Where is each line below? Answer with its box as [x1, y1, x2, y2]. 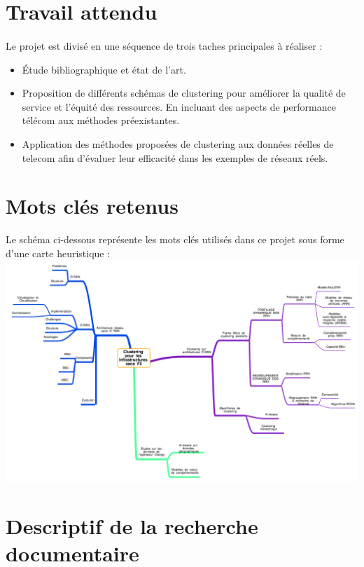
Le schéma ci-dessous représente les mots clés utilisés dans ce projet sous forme [6, 232, 344, 247]
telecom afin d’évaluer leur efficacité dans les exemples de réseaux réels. [22, 150, 328, 165]
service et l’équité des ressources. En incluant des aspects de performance [22, 99, 336, 114]
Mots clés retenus [6, 191, 178, 220]
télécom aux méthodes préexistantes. [22, 113, 180, 128]
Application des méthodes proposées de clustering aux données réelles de [22, 136, 334, 151]
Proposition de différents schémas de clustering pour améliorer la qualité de [22, 86, 346, 100]
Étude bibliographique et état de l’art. [22, 62, 186, 76]
